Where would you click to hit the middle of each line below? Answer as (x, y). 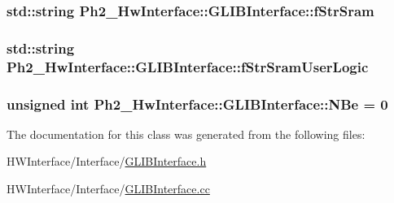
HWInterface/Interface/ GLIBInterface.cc (108, 189)
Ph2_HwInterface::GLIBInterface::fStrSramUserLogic (188, 66)
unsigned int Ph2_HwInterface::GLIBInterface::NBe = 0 (197, 104)
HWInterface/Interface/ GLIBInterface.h (107, 161)
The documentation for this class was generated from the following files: (186, 134)
